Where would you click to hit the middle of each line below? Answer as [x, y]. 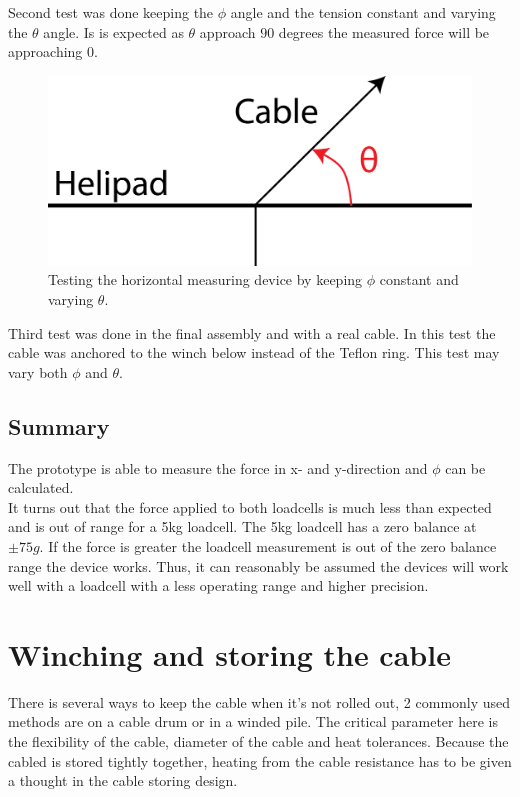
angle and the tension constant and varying [363, 12]
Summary [59, 425]
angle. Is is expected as [113, 31]
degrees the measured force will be [384, 31]
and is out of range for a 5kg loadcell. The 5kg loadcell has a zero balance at [242, 526]
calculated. [41, 487]
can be [465, 467]
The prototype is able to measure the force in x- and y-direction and [218, 467]
